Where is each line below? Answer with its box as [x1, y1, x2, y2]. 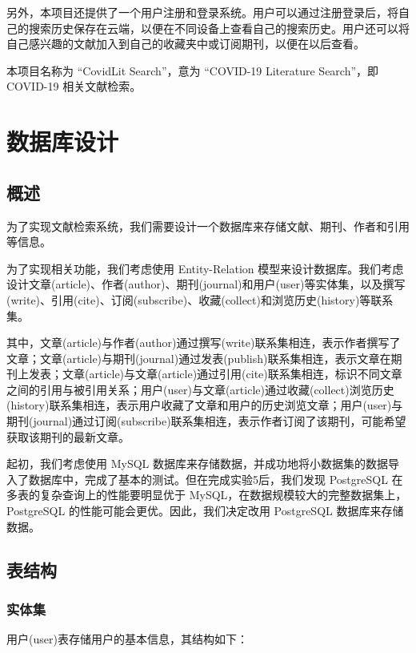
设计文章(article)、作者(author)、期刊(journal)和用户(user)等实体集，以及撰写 [6, 276, 406, 292]
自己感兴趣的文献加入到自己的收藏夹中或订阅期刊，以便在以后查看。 [6, 35, 365, 52]
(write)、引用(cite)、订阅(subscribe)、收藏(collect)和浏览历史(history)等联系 [6, 291, 394, 308]
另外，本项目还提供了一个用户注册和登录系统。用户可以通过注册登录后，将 [6, 4, 398, 20]
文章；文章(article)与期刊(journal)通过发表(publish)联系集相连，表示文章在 [6, 349, 391, 366]
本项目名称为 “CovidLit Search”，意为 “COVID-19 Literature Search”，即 [6, 62, 379, 79]
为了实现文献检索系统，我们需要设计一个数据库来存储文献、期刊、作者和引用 [6, 217, 410, 234]
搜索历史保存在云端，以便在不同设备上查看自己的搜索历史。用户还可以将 [28, 19, 410, 36]
